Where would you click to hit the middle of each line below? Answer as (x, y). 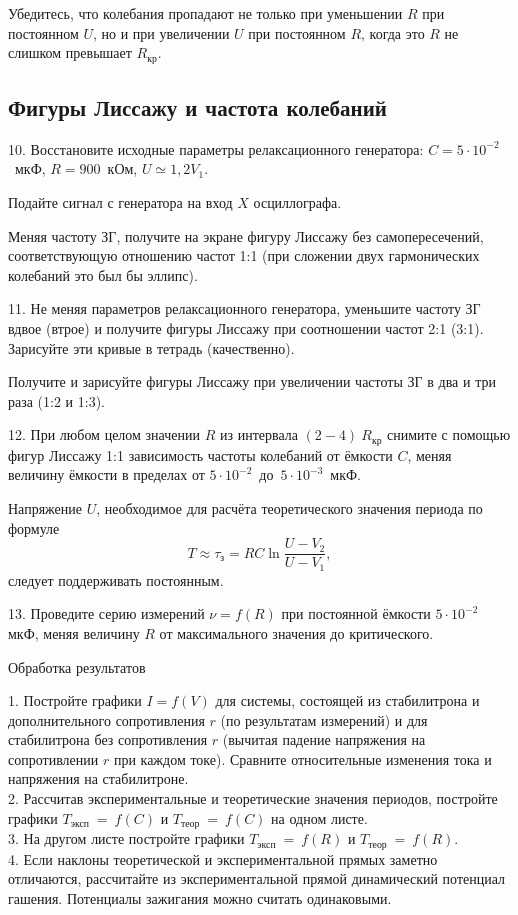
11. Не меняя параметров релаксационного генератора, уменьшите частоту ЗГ (244, 308)
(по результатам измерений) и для (324, 719)
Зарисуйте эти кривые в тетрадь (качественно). (151, 347)
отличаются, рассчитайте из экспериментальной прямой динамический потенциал (257, 878)
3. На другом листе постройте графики (126, 838)
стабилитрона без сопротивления (108, 739)
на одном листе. (319, 817)
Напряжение (45, 508)
